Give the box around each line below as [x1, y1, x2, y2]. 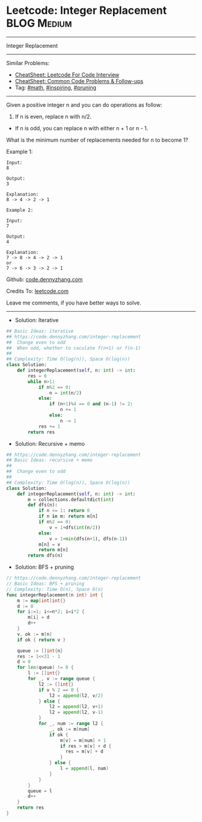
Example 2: [6, 207, 34, 213]
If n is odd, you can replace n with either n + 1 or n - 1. [14, 124, 148, 131]
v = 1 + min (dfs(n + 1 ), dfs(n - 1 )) [49, 536, 128, 542]
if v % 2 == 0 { [38, 687, 79, 693]
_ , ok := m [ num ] [49, 726, 90, 732]
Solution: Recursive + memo [14, 440, 85, 447]
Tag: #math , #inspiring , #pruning [14, 84, 97, 91]
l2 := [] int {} [38, 681, 74, 688]
